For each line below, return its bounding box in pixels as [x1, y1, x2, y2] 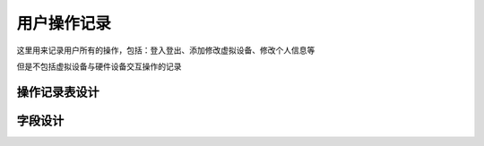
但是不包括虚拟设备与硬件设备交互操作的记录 [16, 61, 182, 72]
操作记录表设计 [16, 84, 99, 99]
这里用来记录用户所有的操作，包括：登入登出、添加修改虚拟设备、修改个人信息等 [16, 45, 315, 56]
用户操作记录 [16, 13, 112, 33]
